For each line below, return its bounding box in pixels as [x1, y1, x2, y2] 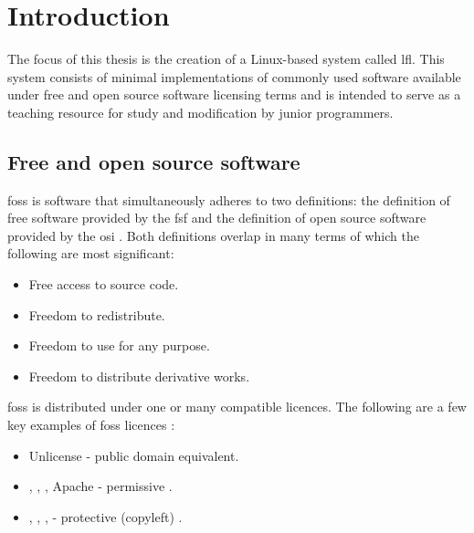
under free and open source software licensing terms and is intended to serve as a [7, 85, 461, 104]
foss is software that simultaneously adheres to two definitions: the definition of [7, 190, 450, 209]
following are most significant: [7, 244, 174, 263]
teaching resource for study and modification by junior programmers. [7, 102, 394, 121]
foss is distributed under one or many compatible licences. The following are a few [7, 397, 467, 416]
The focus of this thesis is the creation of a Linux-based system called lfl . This [7, 49, 445, 68]
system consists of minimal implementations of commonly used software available [7, 67, 461, 86]
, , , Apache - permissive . [28, 476, 173, 496]
